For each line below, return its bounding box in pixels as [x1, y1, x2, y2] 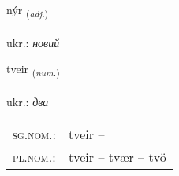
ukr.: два [6, 93, 49, 110]
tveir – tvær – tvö [69, 147, 166, 166]
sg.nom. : [13, 124, 56, 143]
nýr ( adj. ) [6, 2, 49, 20]
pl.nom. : [13, 147, 56, 166]
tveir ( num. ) [6, 60, 60, 79]
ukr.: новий [6, 34, 60, 50]
